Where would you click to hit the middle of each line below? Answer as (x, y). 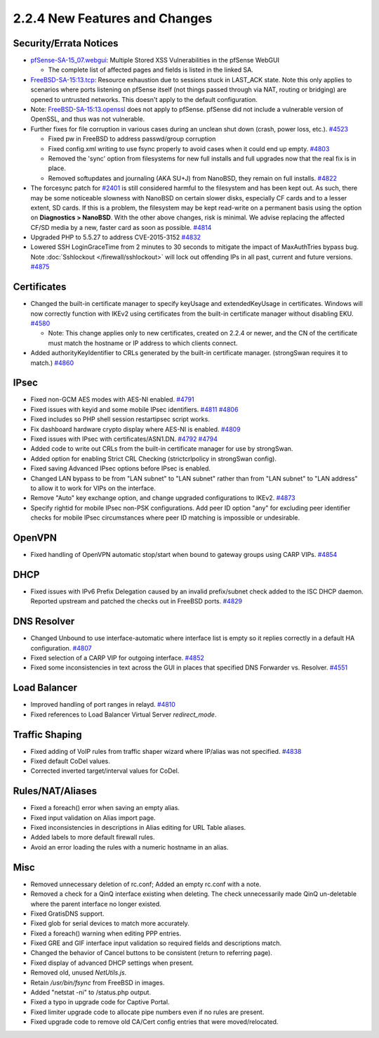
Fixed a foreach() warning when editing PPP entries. (106, 933)
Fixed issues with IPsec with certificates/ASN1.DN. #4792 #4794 (124, 439)
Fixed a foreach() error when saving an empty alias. (105, 808)
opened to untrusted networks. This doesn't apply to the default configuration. (144, 99)
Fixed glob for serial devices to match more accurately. (110, 923)
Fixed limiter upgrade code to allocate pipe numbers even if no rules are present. (147, 1012)
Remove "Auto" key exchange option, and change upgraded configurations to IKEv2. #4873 (163, 498)
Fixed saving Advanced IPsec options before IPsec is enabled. (120, 468)
